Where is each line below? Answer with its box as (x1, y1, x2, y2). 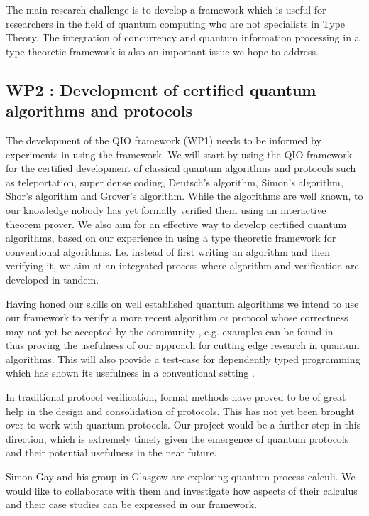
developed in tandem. (6, 272, 99, 286)
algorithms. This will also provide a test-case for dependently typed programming (6, 351, 360, 366)
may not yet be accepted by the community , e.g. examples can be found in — (6, 323, 347, 338)
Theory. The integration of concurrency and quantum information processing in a (6, 30, 360, 45)
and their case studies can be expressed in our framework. (6, 497, 258, 512)
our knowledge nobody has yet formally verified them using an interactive (6, 202, 326, 217)
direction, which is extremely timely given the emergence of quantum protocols (6, 431, 349, 446)
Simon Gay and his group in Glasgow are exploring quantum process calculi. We (6, 469, 356, 484)
